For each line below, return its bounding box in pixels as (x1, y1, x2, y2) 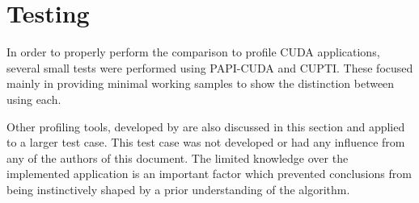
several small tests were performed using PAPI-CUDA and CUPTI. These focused (6, 59, 413, 76)
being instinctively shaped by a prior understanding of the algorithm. (6, 180, 350, 197)
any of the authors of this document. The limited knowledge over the (6, 149, 349, 166)
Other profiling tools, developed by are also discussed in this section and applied (6, 118, 405, 135)
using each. (6, 90, 61, 107)
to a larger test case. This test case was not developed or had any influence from (6, 134, 405, 151)
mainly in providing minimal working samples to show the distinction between (6, 75, 395, 92)
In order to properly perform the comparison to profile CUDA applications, (6, 43, 380, 60)
